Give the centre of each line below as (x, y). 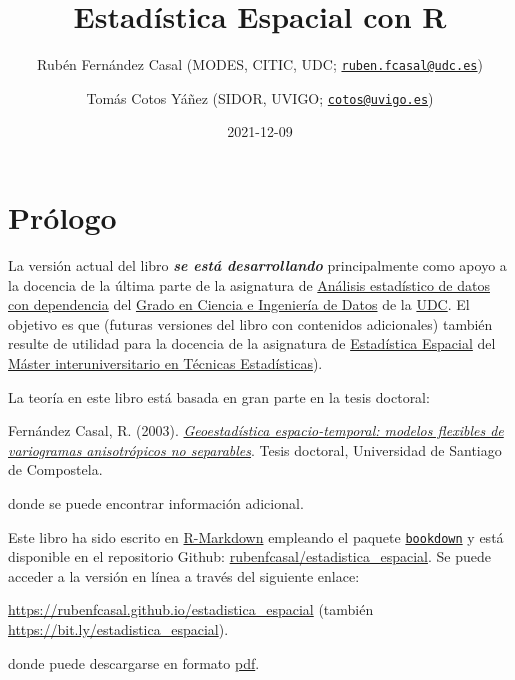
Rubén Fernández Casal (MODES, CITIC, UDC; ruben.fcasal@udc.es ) (260, 64)
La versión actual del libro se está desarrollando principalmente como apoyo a (257, 264)
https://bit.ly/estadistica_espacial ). (118, 628)
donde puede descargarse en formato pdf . (134, 662)
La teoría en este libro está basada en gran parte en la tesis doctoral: (219, 396)
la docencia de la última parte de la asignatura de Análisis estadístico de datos (249, 284)
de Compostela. (55, 469)
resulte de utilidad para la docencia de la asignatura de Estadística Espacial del (252, 343)
